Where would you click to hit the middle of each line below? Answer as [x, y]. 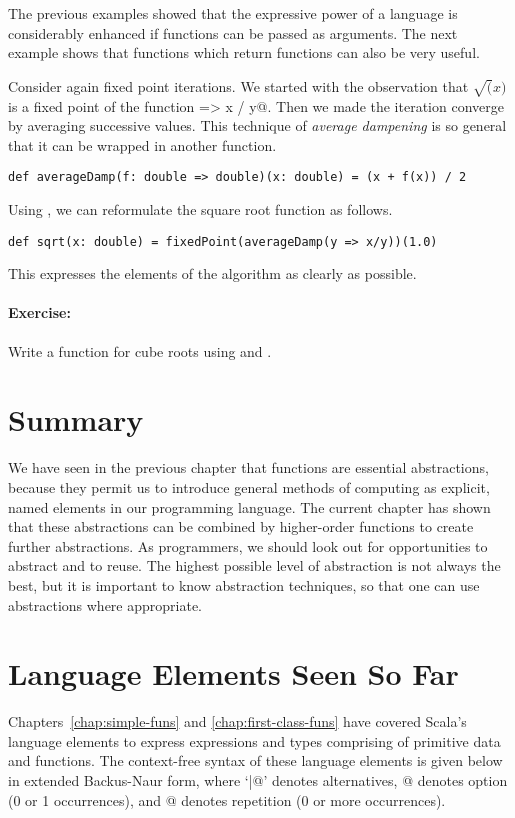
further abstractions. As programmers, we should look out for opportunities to [248, 545]
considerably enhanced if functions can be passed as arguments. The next [233, 32]
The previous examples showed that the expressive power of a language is [233, 13]
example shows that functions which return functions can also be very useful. [244, 52]
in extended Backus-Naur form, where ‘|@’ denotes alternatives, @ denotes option [258, 780]
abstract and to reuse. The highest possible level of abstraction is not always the [254, 565]
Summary [76, 419]
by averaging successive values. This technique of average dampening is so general [257, 125]
